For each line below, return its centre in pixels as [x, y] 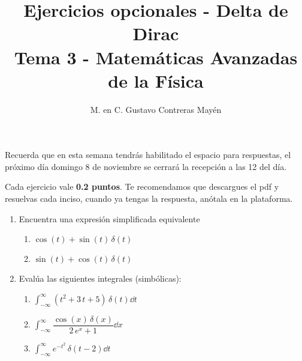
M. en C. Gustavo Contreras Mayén [156, 109]
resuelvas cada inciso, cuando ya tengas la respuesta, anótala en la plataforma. [149, 199]
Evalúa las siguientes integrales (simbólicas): [100, 278]
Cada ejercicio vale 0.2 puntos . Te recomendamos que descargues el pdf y [142, 187]
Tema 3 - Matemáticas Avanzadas [156, 57]
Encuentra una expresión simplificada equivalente [109, 218]
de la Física [156, 80]
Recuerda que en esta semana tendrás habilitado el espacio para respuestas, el [148, 155]
